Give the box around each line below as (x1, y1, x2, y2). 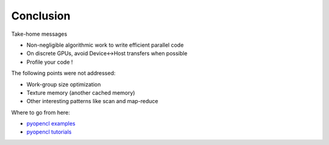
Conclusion (11, 9, 71, 22)
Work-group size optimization (26, 81, 101, 88)
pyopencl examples (26, 120, 76, 127)
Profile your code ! (26, 58, 73, 66)
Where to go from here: (11, 109, 70, 116)
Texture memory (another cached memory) (26, 89, 135, 96)
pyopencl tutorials (26, 128, 72, 136)
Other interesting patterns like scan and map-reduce (26, 98, 158, 105)
